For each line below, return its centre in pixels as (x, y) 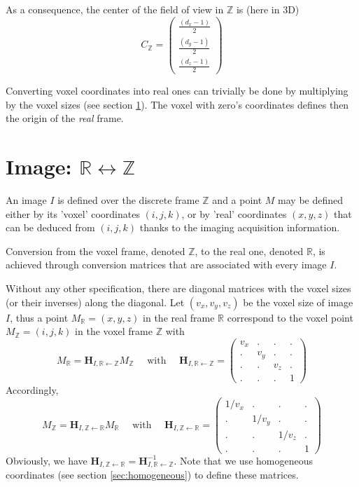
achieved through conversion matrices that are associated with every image (166, 265)
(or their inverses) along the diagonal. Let (95, 302)
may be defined (311, 200)
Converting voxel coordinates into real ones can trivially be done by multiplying (177, 91)
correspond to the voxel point (290, 317)
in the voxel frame (114, 331)
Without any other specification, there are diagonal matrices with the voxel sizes (178, 288)
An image (26, 200)
